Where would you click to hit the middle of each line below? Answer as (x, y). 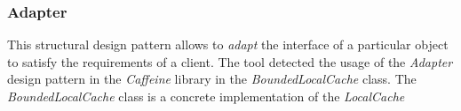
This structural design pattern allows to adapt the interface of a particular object (228, 44)
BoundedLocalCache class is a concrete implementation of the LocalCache (206, 96)
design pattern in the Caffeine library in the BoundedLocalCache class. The (212, 79)
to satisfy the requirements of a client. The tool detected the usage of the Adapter (230, 61)
